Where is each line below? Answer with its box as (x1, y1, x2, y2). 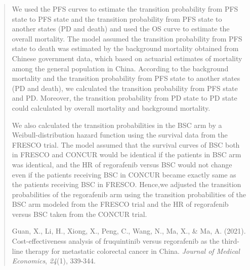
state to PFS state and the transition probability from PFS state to (12, 13, 222, 24)
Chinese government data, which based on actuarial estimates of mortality (12, 53, 242, 63)
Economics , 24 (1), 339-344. (12, 255, 96, 266)
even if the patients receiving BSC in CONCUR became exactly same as (12, 169, 236, 179)
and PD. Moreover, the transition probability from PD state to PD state (12, 93, 237, 103)
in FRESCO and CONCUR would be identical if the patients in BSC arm (12, 149, 241, 160)
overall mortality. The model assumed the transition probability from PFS (12, 33, 242, 43)
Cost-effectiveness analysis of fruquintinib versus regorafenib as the (12, 236, 220, 246)
